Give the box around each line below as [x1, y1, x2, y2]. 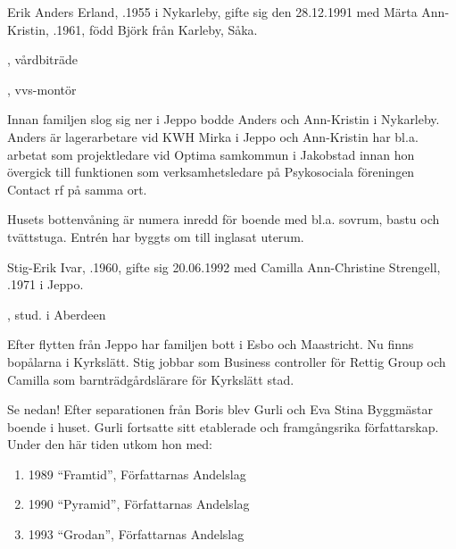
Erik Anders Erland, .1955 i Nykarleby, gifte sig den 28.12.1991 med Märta [7, 3, 418, 21]
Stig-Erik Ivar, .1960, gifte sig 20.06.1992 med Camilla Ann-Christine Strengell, [7, 257, 441, 276]
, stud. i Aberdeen [7, 304, 106, 323]
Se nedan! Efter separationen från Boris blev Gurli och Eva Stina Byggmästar [7, 400, 433, 419]
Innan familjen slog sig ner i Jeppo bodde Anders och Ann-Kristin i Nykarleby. [7, 110, 440, 129]
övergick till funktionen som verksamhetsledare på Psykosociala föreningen [7, 162, 415, 181]
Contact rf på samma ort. [7, 179, 147, 198]
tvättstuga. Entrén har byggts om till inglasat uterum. [7, 227, 304, 245]
